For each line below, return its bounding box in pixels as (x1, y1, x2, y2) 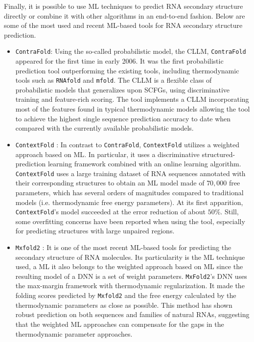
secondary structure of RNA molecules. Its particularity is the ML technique (15, 251, 245, 262)
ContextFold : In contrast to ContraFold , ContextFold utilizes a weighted (15, 139, 239, 149)
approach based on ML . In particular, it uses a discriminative (15, 149, 200, 159)
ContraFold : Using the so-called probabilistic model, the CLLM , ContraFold (15, 46, 246, 56)
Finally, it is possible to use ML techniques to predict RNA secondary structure (4, 1, 243, 11)
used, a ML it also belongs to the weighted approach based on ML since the (15, 261, 243, 272)
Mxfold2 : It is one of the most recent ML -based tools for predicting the (15, 242, 231, 252)
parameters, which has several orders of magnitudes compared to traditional (15, 187, 244, 197)
